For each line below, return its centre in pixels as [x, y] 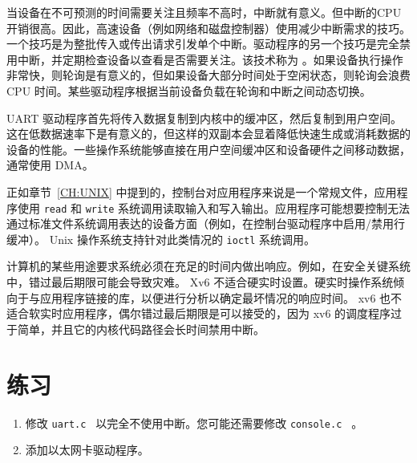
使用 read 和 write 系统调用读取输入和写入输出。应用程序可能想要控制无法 [214, 207]
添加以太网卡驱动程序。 [87, 450]
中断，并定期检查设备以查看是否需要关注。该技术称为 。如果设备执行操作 [210, 59]
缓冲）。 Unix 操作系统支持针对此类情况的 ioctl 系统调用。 [161, 239]
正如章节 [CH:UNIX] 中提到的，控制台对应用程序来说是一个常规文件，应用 [202, 191]
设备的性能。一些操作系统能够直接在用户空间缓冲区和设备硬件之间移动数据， [208, 149]
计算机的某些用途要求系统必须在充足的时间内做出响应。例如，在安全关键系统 [208, 266]
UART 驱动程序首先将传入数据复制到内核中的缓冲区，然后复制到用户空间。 [204, 118]
